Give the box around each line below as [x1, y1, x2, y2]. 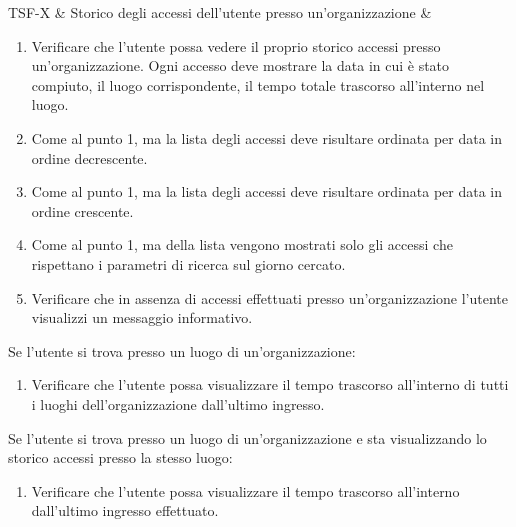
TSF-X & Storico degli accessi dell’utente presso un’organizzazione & [8, 2, 432, 22]
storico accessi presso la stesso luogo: [8, 447, 233, 468]
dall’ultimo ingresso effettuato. [31, 500, 219, 521]
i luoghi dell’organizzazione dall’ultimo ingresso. [31, 393, 325, 414]
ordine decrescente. [31, 147, 148, 168]
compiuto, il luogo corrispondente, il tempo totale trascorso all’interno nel [31, 74, 485, 95]
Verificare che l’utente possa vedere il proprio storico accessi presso [31, 35, 441, 56]
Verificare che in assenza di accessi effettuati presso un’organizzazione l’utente [31, 287, 508, 308]
